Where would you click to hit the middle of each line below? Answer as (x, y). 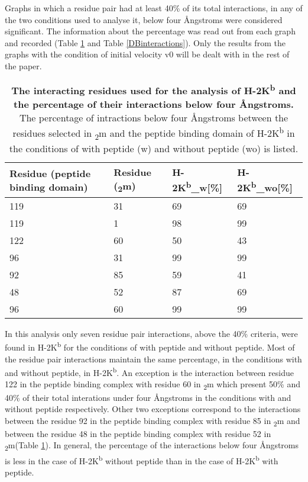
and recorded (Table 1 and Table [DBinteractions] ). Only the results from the (145, 42)
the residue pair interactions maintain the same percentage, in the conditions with (153, 359)
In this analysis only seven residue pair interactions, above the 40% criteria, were (151, 333)
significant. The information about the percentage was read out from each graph (150, 31)
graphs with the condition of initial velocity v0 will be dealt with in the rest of (147, 54)
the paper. (23, 65)
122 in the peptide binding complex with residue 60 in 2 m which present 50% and (153, 385)
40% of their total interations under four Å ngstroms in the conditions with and (148, 397)
